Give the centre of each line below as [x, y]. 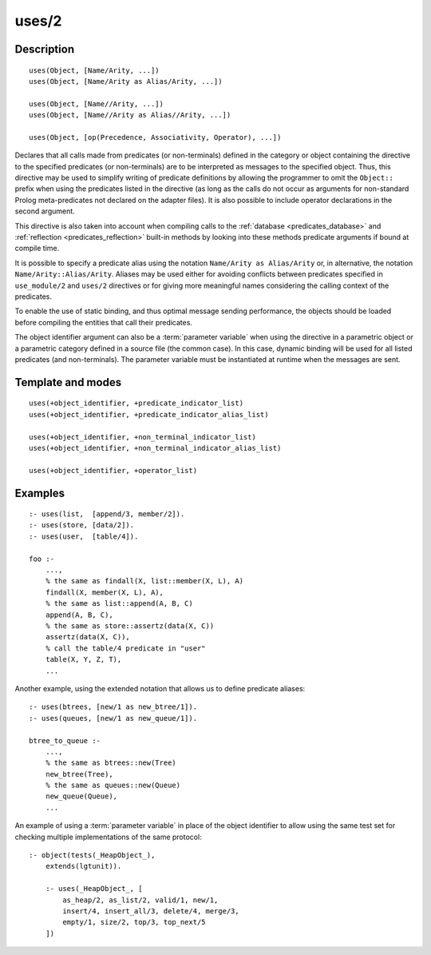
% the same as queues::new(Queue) [113, 786]
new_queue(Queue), [81, 796]
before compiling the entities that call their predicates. [104, 322]
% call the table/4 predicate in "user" [126, 648]
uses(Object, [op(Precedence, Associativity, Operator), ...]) [155, 137]
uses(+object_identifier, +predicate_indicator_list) [136, 403]
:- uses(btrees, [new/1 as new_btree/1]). [113, 707]
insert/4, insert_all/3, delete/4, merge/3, [151, 911]
